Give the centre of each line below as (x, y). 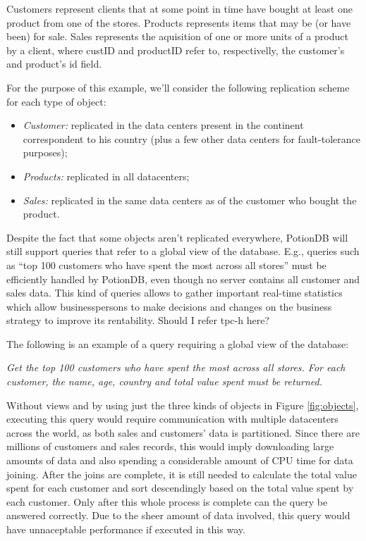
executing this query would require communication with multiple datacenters (172, 419)
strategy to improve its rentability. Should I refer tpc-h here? (138, 320)
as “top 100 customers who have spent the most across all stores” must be (166, 265)
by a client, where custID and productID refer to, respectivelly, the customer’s (176, 50)
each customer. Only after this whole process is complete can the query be (167, 501)
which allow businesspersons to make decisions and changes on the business (169, 306)
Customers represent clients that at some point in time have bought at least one (179, 8)
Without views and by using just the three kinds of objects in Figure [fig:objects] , (183, 405)
